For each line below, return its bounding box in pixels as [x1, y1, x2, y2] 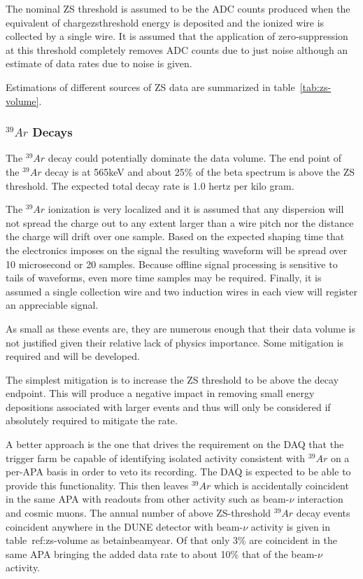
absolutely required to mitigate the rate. [6, 413, 178, 428]
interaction [297, 491, 343, 506]
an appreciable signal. [6, 298, 99, 312]
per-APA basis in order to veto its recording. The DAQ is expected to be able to [6, 464, 351, 479]
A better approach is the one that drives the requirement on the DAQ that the [6, 437, 344, 452]
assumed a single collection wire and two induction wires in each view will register [6, 284, 357, 298]
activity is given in [250, 519, 331, 533]
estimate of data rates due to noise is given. [6, 56, 192, 71]
